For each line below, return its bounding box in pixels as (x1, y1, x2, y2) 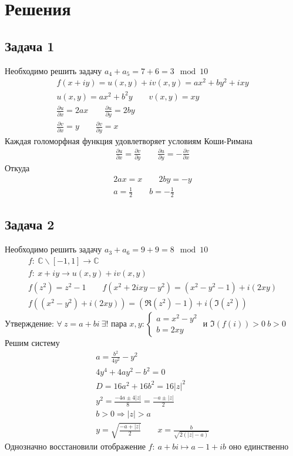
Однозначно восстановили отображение (5, 440, 146, 452)
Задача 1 (5, 36, 55, 55)
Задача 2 (5, 215, 55, 234)
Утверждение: (5, 317, 54, 329)
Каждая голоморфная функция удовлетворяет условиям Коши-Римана (5, 134, 252, 147)
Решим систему (5, 336, 60, 348)
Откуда (5, 161, 30, 174)
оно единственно (228, 440, 289, 452)
